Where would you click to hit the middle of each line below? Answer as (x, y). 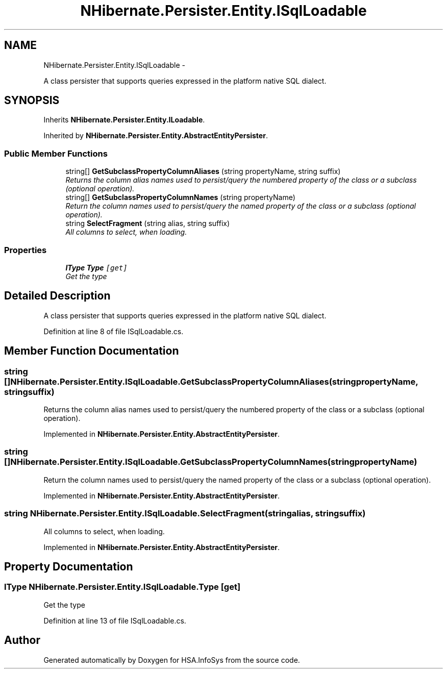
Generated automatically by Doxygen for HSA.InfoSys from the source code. (172, 660)
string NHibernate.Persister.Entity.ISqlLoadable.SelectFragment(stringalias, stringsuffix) (185, 514)
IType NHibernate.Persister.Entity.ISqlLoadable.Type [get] (122, 587)
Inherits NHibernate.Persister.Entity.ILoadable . (124, 120)
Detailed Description (57, 296)
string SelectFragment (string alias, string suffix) (148, 223)
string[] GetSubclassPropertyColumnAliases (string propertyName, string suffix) (203, 171)
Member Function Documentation (92, 351)
